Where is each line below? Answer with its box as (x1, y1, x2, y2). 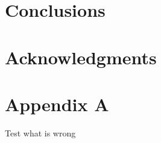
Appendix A (5, 91, 109, 116)
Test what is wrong (5, 126, 76, 139)
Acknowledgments (5, 44, 157, 69)
